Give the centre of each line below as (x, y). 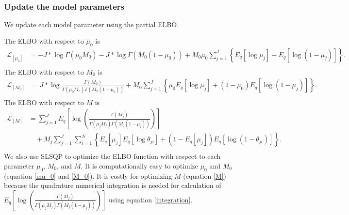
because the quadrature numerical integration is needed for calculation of (113, 185)
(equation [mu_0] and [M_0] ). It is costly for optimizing (88, 176)
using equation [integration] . (150, 199)
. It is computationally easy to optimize (139, 165)
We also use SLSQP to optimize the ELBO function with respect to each (112, 156)
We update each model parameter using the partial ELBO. (91, 24)
